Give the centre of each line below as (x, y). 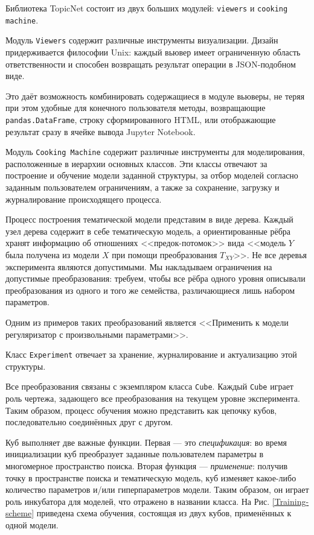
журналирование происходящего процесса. (84, 199)
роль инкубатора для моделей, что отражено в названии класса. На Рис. (138, 501)
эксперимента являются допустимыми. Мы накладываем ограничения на (139, 266)
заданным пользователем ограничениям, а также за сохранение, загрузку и (143, 187)
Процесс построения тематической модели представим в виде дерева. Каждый (149, 219)
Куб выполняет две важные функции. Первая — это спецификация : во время (146, 442)
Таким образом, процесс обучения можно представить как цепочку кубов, (141, 410)
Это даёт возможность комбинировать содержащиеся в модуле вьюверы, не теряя (155, 96)
